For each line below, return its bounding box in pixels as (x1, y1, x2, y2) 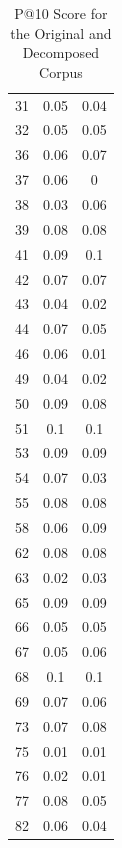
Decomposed (22, 42, 100, 63)
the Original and (10, 22, 112, 43)
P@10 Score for (14, 3, 108, 23)
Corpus (39, 61, 83, 82)
